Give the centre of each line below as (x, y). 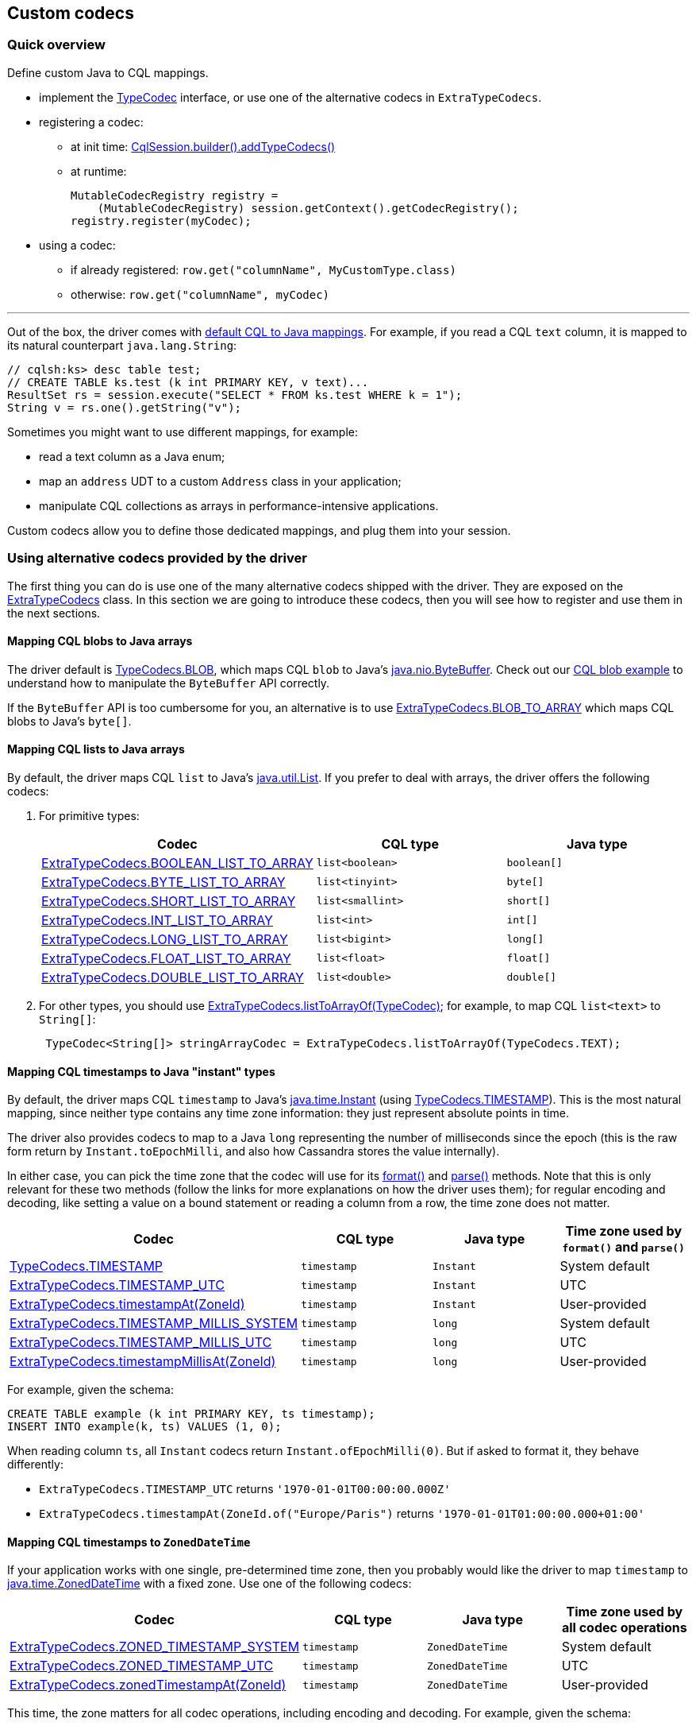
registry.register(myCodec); (161, 221)
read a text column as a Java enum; (132, 456)
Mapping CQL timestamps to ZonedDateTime (129, 1542)
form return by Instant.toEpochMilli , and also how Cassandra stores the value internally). (254, 1151)
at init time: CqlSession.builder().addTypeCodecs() (203, 146)
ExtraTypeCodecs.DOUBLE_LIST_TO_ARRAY (173, 977)
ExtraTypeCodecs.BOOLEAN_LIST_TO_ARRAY (177, 863)
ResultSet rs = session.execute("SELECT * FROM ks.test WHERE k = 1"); (235, 395)
